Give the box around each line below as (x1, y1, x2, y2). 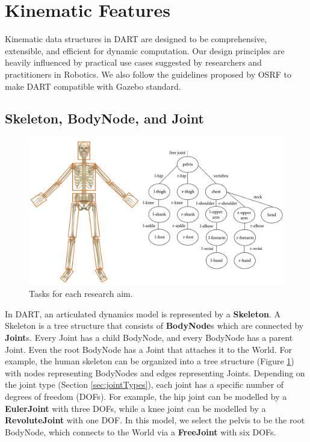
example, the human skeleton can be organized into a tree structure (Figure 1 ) (5, 355, 294, 367)
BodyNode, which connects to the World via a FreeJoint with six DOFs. (5, 425, 276, 438)
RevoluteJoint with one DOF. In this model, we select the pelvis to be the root (5, 414, 305, 426)
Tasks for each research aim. (29, 287, 133, 300)
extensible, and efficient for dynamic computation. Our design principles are (5, 44, 285, 57)
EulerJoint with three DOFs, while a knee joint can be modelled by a (5, 402, 266, 414)
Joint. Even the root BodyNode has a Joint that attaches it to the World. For (5, 343, 292, 355)
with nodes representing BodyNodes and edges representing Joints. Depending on (5, 366, 305, 379)
